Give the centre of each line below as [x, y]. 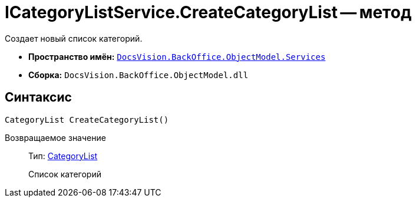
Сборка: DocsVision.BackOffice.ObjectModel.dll [138, 75]
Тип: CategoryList [63, 156]
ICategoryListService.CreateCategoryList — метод [208, 12]
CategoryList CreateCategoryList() [87, 119]
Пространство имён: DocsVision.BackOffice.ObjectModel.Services [177, 56]
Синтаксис [38, 97]
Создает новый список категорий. [74, 38]
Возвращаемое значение [55, 137]
